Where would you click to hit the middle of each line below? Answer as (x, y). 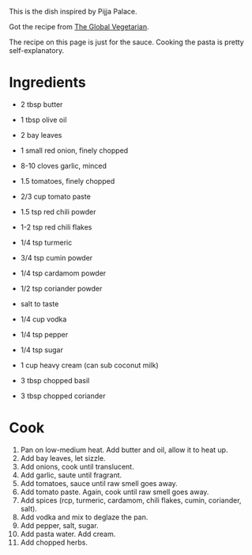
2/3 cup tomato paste (56, 196)
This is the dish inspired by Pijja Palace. (73, 11)
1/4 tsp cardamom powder (63, 273)
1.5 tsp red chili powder (58, 211)
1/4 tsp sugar (42, 350)
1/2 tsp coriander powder (61, 288)
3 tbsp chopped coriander (63, 396)
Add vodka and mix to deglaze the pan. (84, 517)
